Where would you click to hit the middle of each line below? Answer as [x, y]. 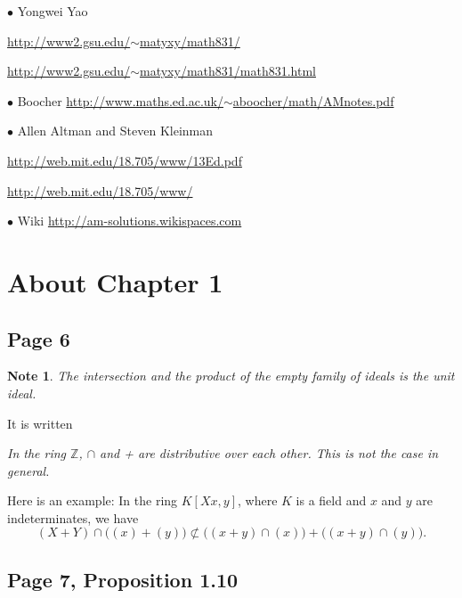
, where [258, 500]
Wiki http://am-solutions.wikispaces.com [130, 221]
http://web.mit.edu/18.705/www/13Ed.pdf [125, 160]
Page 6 [39, 338]
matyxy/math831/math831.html [227, 71]
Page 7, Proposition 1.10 [123, 579]
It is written [40, 423]
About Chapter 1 [115, 281]
